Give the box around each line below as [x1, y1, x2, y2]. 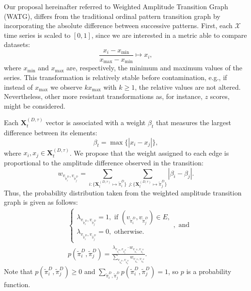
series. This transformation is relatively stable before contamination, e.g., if [4, 72, 227, 82]
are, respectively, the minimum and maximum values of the [66, 63, 242, 73]
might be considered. [4, 100, 65, 111]
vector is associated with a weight [46, 117, 146, 128]
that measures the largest [156, 117, 231, 128]
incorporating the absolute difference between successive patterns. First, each [4, 20, 233, 31]
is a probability [186, 266, 232, 276]
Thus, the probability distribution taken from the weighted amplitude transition [4, 187, 242, 197]
